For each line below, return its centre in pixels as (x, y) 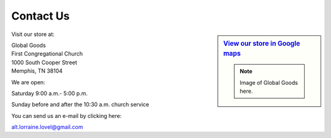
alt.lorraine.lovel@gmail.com (47, 127)
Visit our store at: (33, 34)
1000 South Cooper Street (44, 62)
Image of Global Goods (269, 82)
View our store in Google (262, 43)
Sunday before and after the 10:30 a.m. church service (80, 104)
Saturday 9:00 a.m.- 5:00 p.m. (50, 93)
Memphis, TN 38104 (37, 71)
